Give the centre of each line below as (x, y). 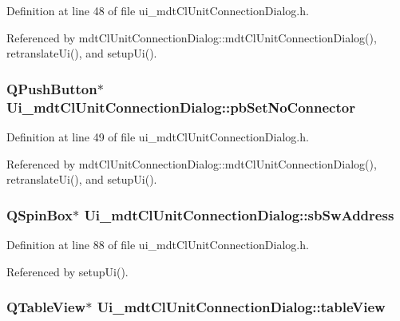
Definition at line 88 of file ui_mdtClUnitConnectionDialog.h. (158, 244)
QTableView (46, 307)
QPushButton (52, 88)
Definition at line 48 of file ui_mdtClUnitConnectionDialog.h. (158, 10)
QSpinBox (40, 214)
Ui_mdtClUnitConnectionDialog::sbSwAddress (239, 214)
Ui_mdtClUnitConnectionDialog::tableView (241, 307)
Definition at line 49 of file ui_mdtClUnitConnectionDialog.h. (158, 136)
